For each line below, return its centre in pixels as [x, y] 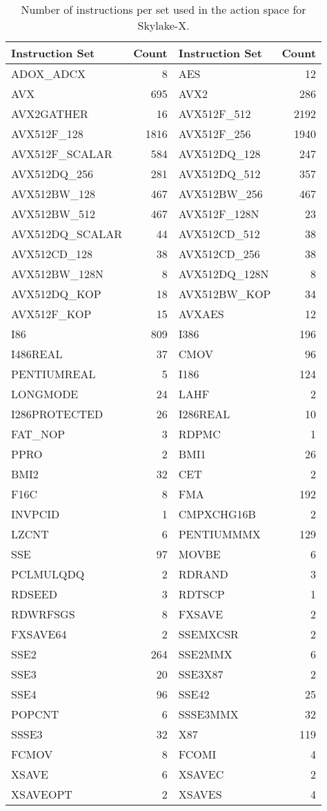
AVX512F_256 [215, 134]
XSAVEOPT [42, 794]
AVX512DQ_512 [219, 174]
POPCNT [35, 714]
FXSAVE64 [39, 634]
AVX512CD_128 [52, 254]
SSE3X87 [201, 674]
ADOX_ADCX [49, 74]
